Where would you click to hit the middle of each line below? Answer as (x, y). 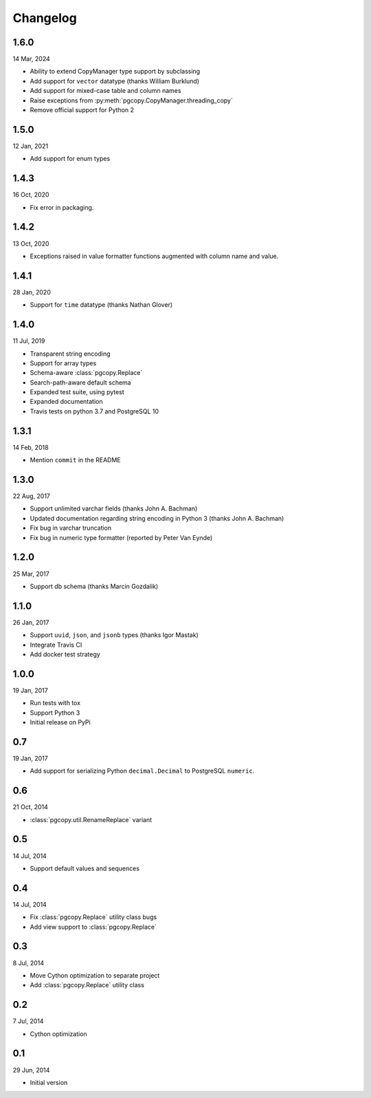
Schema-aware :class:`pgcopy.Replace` (86, 373)
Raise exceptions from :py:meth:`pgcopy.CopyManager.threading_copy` (131, 100)
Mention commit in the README (75, 460)
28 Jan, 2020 (32, 292)
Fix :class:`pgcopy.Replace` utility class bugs (93, 917)
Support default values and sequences (85, 868)
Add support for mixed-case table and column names (105, 91)
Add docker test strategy (65, 654)
